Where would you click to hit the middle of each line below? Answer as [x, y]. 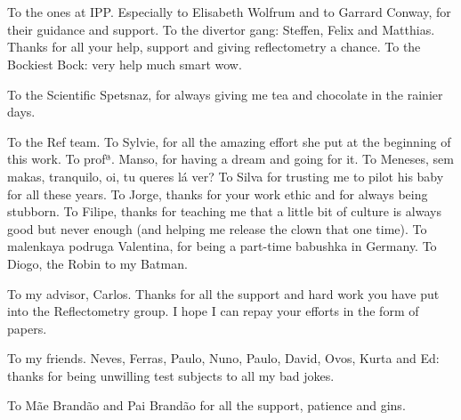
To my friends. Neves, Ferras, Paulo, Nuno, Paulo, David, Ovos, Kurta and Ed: [223, 358]
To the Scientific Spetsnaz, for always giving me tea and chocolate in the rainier [225, 94]
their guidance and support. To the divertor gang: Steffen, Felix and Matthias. [221, 29]
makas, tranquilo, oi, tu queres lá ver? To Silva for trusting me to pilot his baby [226, 176]
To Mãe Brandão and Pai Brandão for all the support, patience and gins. [206, 405]
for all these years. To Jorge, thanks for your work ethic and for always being [218, 194]
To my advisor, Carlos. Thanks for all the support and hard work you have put [223, 293]
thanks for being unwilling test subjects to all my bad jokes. [171, 375]
